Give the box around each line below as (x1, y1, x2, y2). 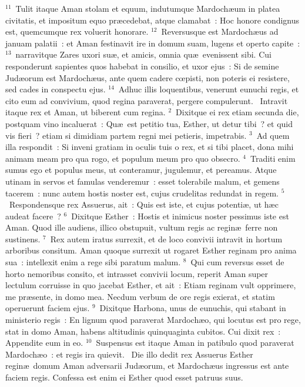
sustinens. (5, 232, 41, 245)
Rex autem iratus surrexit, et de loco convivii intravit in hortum (50, 232, 283, 245)
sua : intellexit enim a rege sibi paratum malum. (5, 256, 181, 268)
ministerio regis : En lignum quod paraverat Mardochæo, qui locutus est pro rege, (5, 313, 301, 326)
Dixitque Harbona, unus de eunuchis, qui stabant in (99, 302, 286, 314)
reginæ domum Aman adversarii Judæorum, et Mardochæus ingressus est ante (5, 359, 289, 372)
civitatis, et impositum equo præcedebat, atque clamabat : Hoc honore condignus (5, 14, 300, 26)
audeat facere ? (5, 209, 61, 222)
